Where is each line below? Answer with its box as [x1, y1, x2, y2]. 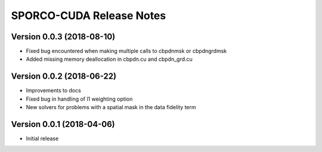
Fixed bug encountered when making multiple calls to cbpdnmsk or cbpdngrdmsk [26, 48, 227, 55]
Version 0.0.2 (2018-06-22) [11, 72, 116, 82]
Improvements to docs [26, 87, 82, 94]
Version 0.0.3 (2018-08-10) [11, 32, 116, 42]
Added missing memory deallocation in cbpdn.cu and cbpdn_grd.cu [26, 55, 193, 63]
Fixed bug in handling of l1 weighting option [26, 95, 133, 103]
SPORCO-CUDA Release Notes [11, 9, 166, 22]
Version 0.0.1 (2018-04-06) [11, 119, 116, 129]
